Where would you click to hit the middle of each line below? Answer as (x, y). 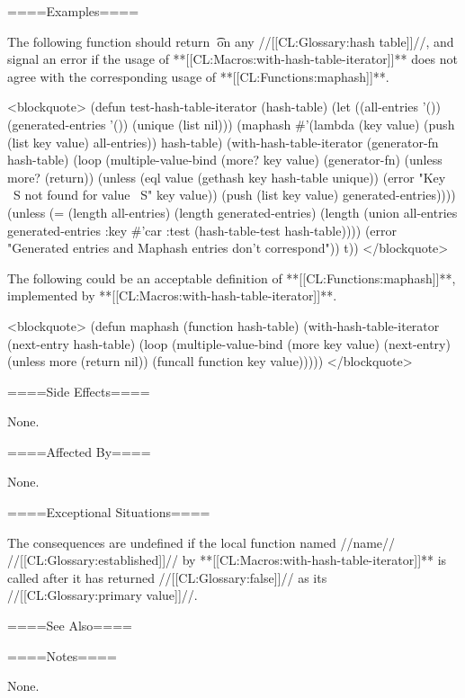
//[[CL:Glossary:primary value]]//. (103, 595)
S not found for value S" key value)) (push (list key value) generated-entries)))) (234, 195)
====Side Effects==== (79, 391)
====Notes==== (62, 655)
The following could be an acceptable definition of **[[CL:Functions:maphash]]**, (232, 277)
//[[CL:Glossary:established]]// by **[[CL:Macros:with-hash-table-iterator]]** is (227, 560)
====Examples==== (73, 11)
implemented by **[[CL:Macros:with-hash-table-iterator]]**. (172, 295)
